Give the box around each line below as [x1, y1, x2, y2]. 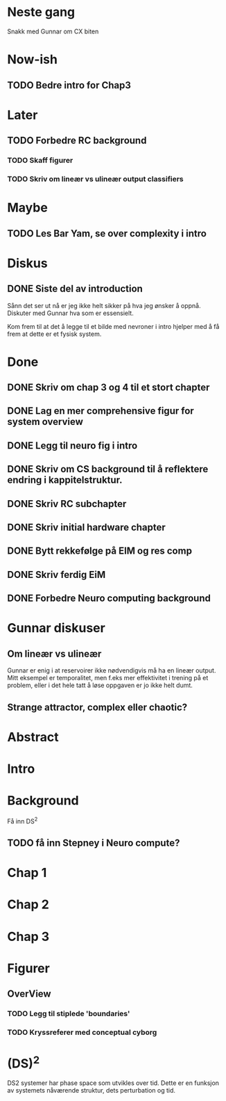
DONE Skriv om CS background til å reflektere [7, 463, 209, 475]
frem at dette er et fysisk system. [7, 330, 102, 338]
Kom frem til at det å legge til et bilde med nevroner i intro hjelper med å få [7, 322, 220, 330]
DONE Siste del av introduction [7, 283, 144, 295]
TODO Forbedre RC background [7, 135, 147, 147]
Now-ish [7, 51, 58, 67]
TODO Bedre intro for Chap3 [7, 79, 132, 91]
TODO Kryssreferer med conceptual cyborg [7, 1027, 157, 1037]
